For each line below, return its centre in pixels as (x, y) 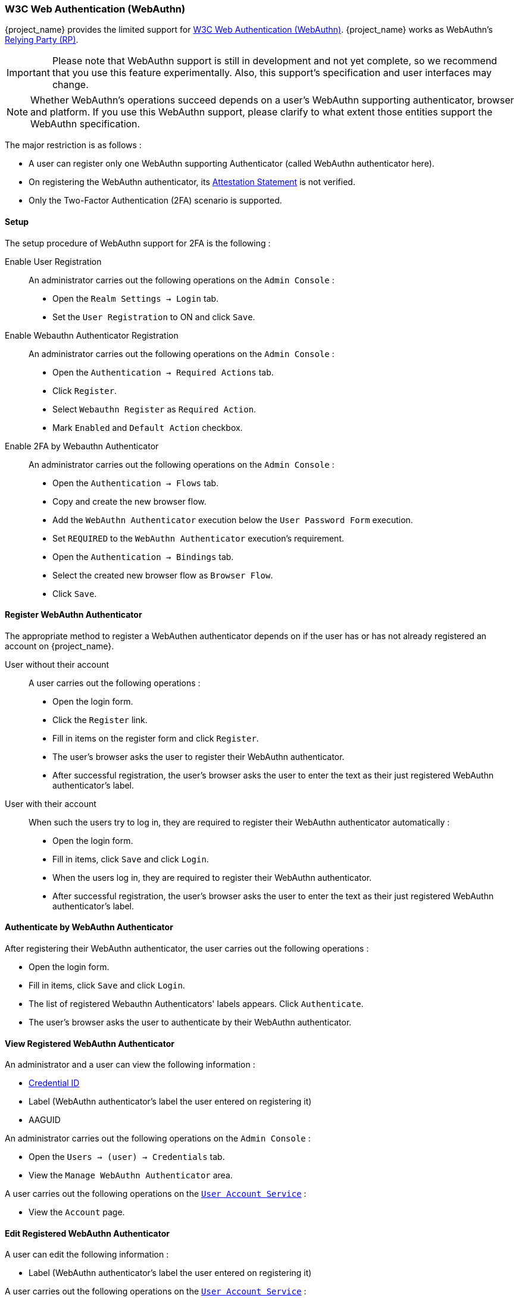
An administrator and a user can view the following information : (130, 1065)
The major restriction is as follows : (73, 145)
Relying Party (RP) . (42, 40)
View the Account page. (77, 1212)
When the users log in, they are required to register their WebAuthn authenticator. (212, 877)
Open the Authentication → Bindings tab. (143, 556)
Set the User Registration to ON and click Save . (154, 317)
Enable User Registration (53, 261)
